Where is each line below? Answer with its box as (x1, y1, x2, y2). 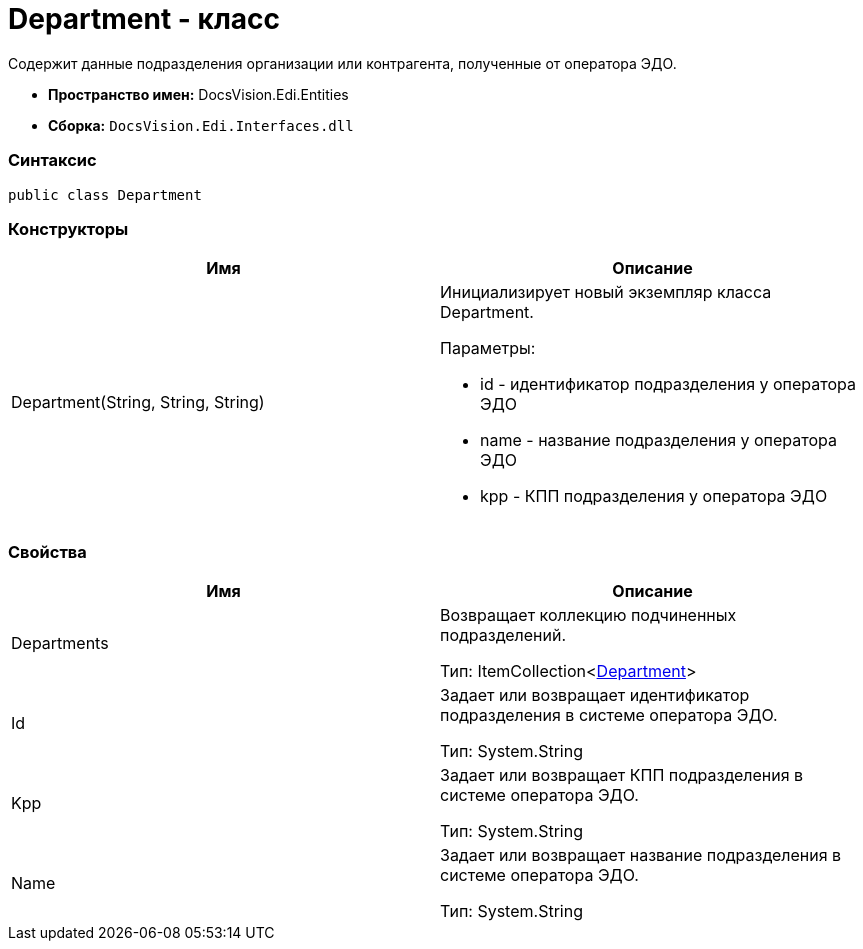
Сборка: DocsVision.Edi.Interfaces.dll (48, 116, 354, 134)
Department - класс (8, 2, 281, 36)
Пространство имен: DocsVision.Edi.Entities (48, 85, 349, 103)
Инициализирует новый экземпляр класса (440, 282, 772, 303)
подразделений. (440, 625, 567, 645)
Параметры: (440, 338, 536, 359)
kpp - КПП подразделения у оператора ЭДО (480, 486, 828, 507)
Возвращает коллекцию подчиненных (440, 605, 737, 625)
